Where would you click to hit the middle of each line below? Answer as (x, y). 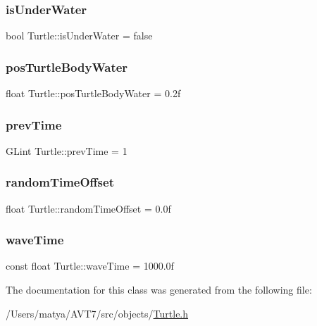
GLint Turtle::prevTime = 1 (67, 150)
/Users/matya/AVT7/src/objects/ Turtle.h (97, 313)
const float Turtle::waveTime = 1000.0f (90, 266)
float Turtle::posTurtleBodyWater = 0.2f (93, 93)
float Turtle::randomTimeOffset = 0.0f (88, 208)
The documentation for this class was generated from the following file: (159, 290)
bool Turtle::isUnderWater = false (79, 36)
